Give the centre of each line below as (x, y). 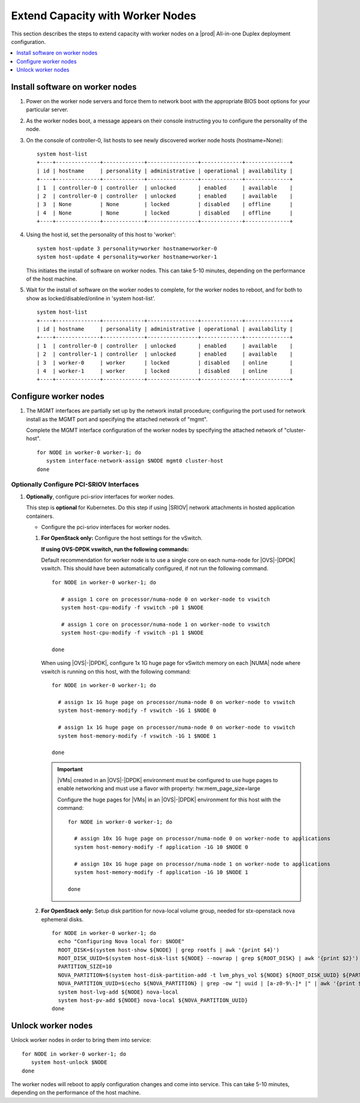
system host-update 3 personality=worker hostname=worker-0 (127, 248)
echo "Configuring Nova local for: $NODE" (121, 941)
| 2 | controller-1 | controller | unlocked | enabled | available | (165, 354)
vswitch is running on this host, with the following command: (116, 671)
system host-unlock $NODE (69, 1062)
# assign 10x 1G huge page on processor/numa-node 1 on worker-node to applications (202, 864)
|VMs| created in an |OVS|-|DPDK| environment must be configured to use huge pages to (168, 780)
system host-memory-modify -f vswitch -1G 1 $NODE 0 (137, 711)
